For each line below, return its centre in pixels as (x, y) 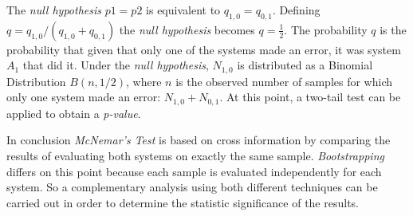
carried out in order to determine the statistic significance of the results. (183, 202)
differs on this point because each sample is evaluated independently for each (194, 171)
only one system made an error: (84, 97)
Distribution (36, 81)
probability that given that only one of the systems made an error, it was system (204, 49)
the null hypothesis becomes (187, 29)
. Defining (296, 10)
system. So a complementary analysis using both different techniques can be (192, 187)
